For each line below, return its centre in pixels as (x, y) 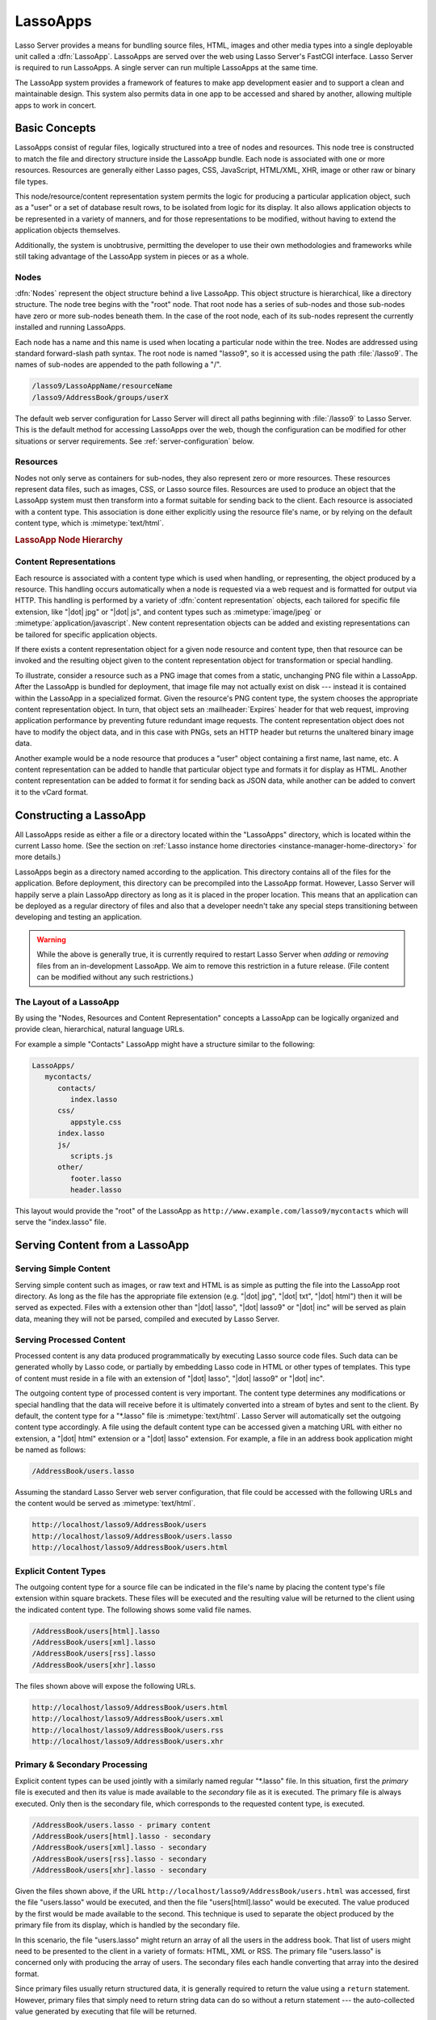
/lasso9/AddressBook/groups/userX (100, 397)
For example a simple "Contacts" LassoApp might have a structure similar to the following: (165, 1044)
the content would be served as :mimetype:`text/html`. (105, 1504)
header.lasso (96, 1190)
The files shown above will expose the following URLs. (105, 1685)
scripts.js (91, 1156)
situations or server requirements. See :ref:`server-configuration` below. (134, 441)
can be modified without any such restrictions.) (115, 977)
